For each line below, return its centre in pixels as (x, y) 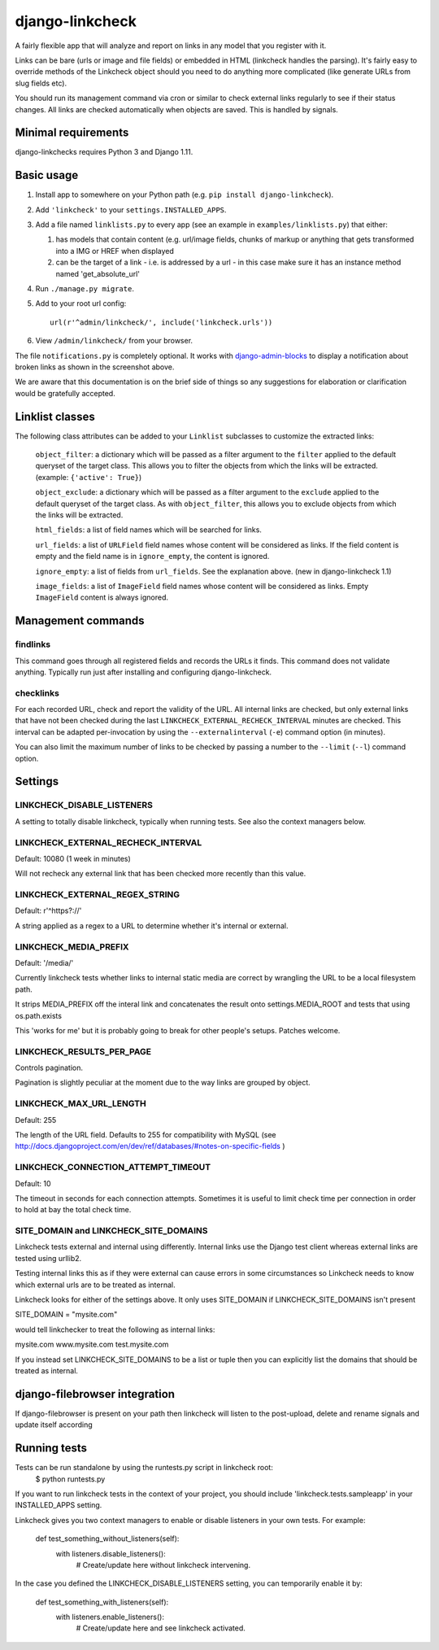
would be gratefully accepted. (65, 393)
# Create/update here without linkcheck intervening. (163, 1565)
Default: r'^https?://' (48, 910)
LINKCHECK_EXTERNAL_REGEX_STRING (98, 895)
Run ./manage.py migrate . (85, 289)
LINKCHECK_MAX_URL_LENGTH (80, 1104)
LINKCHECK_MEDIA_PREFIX (72, 946)
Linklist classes (55, 416)
